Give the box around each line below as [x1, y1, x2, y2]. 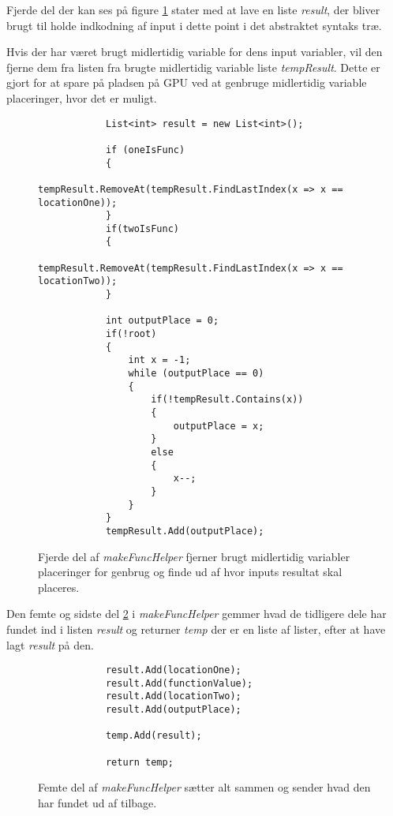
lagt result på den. [6, 636, 94, 653]
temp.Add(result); [105, 730, 202, 742]
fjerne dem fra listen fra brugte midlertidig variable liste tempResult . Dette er [6, 58, 380, 75]
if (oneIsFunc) [105, 144, 185, 155]
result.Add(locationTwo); [105, 691, 241, 702]
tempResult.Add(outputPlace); [105, 525, 264, 537]
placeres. [38, 578, 80, 595]
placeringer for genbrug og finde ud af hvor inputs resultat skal [38, 563, 342, 580]
